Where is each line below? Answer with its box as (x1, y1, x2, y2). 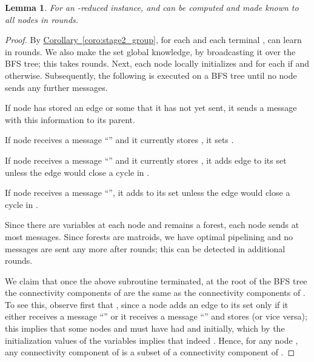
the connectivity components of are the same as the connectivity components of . (5, 286, 306, 299)
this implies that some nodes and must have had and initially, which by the (5, 322, 285, 335)
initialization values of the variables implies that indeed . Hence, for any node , (5, 334, 298, 346)
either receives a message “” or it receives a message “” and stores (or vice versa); (5, 310, 307, 323)
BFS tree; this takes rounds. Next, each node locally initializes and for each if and (5, 57, 310, 70)
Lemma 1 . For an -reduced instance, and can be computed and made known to (5, 1, 299, 13)
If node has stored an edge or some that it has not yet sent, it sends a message (5, 101, 297, 114)
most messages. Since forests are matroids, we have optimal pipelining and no (5, 230, 293, 243)
